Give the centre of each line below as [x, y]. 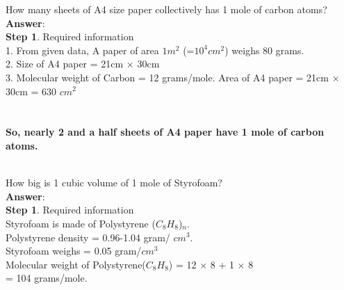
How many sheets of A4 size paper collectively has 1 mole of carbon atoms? [166, 9]
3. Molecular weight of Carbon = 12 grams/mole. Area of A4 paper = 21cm [167, 77]
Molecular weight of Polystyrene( [76, 264]
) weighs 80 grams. [264, 50]
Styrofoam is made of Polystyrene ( [81, 223]
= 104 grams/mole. [47, 278]
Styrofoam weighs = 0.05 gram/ [74, 251]
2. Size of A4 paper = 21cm [65, 64]
